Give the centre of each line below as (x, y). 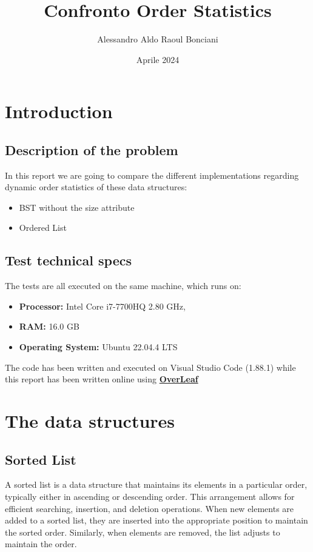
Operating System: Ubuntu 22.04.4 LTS (98, 347)
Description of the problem (92, 149)
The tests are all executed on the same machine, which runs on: (123, 286)
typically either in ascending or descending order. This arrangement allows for (150, 497)
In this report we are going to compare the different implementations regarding (152, 175)
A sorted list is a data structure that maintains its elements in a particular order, (156, 484)
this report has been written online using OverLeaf (102, 379)
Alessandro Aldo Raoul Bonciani (158, 39)
